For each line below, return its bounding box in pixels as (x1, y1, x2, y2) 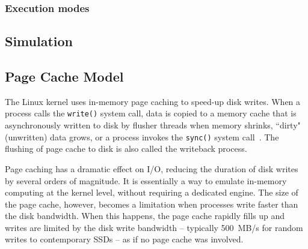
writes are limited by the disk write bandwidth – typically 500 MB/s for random (5, 221, 303, 233)
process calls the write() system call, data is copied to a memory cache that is (5, 107, 297, 119)
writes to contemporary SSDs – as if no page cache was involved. (5, 233, 244, 245)
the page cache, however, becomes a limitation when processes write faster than (5, 197, 298, 210)
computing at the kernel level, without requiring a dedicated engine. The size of (5, 186, 298, 199)
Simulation (5, 32, 73, 50)
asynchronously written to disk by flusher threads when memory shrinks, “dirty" (5, 119, 301, 131)
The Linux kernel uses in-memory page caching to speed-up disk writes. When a (5, 95, 301, 107)
